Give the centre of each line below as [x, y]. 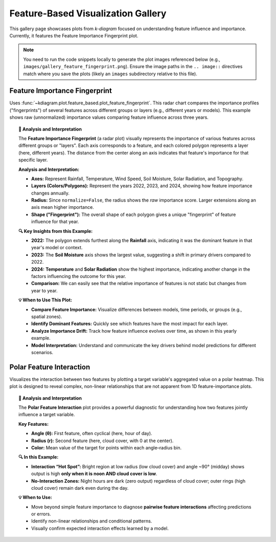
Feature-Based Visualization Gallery [88, 13]
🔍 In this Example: [39, 457]
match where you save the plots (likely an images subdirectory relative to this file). [110, 74]
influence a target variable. [47, 415]
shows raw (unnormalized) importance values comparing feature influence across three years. [109, 117]
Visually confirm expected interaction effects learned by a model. [100, 528]
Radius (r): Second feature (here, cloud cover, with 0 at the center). [102, 441]
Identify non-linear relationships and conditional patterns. [92, 521]
